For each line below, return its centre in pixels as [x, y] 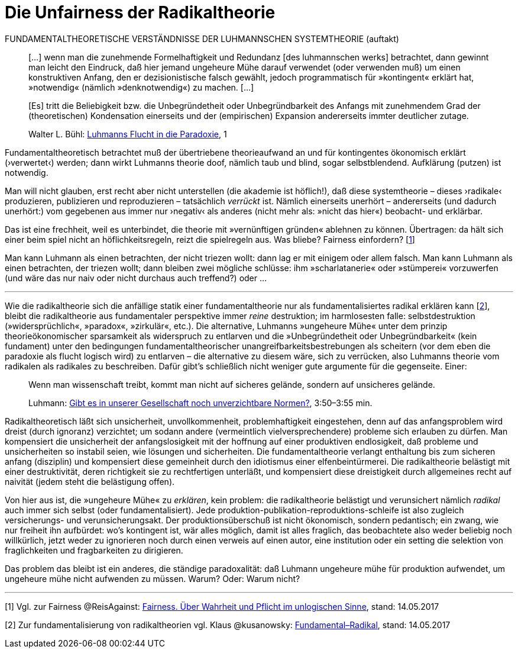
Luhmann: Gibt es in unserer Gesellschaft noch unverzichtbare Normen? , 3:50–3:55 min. [200, 403]
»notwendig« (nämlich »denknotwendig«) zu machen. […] [141, 87]
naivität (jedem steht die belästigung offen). [90, 481]
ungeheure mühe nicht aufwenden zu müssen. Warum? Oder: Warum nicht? [153, 578]
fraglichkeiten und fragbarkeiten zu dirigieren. [94, 550]
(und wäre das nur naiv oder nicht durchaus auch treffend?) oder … [136, 278]
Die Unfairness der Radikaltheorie [140, 12]
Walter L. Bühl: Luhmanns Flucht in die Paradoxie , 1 [128, 134]
